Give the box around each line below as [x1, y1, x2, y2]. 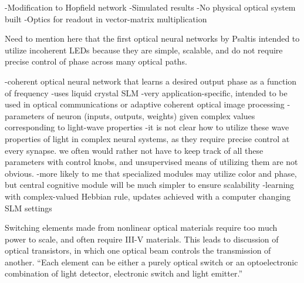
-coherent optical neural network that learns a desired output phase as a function [5, 75, 297, 87]
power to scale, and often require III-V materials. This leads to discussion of [5, 233, 279, 245]
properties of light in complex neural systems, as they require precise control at [5, 132, 290, 144]
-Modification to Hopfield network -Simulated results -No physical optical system [5, 1, 296, 13]
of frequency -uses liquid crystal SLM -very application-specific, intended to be [5, 86, 288, 99]
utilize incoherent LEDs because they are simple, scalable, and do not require [5, 43, 283, 56]
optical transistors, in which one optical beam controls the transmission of [5, 244, 271, 257]
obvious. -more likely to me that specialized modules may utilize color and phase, [5, 167, 297, 179]
